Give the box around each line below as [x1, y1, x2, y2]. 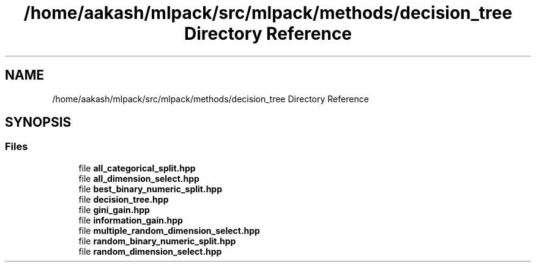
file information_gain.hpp [78, 214, 183, 225]
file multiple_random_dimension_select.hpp [78, 225, 260, 236]
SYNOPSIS [5, 115, 72, 130]
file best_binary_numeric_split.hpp [78, 183, 222, 194]
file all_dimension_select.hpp [78, 173, 199, 184]
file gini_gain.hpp [78, 204, 150, 215]
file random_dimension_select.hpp [78, 246, 222, 257]
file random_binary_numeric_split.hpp [78, 235, 236, 246]
